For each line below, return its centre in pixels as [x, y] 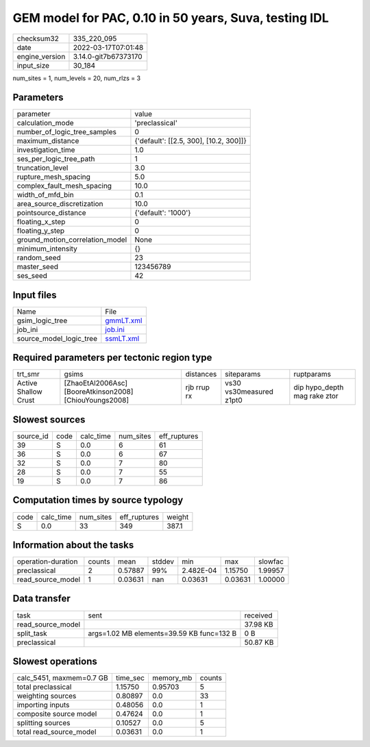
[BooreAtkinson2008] [99, 392]
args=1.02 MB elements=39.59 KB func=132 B [162, 633]
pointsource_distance [51, 213]
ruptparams [312, 375]
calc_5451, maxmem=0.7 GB [63, 678]
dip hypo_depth [319, 388]
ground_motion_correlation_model [72, 240]
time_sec [130, 678]
